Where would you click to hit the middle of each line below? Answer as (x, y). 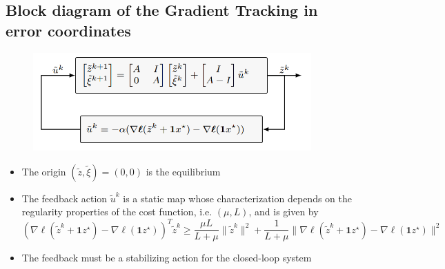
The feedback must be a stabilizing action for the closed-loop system (167, 258)
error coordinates (68, 30)
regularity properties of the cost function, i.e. (117, 212)
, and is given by (284, 212)
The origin (44, 171)
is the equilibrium (183, 171)
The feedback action (65, 198)
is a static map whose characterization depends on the (237, 198)
